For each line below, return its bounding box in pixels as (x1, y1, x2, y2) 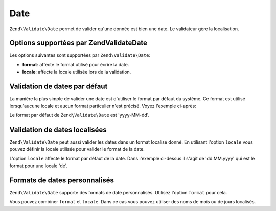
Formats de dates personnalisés (9, 176, 114, 184)
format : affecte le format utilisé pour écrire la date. (22, 61, 129, 67)
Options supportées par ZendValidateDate (9, 39, 148, 48)
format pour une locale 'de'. (9, 162, 68, 169)
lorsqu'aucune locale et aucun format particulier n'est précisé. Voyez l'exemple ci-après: (9, 103, 196, 109)
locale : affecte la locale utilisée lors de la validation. (22, 69, 131, 75)
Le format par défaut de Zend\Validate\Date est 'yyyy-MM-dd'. (9, 112, 150, 118)
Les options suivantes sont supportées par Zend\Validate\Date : (9, 52, 151, 58)
